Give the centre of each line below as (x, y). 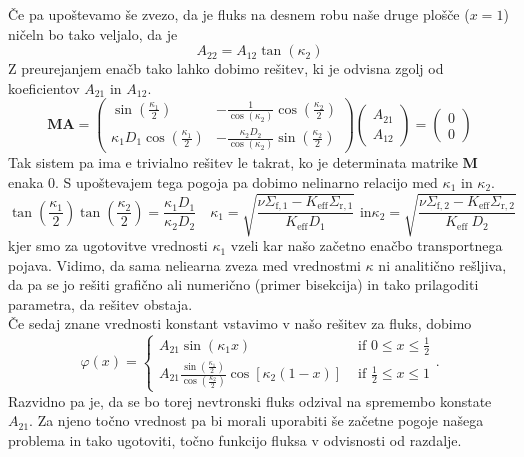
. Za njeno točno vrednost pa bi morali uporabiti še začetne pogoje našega (256, 420)
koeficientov (44, 87)
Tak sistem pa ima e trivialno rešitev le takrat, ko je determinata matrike (233, 162)
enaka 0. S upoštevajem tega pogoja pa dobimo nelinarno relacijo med (223, 181)
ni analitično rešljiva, (442, 264)
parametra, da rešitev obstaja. (100, 303)
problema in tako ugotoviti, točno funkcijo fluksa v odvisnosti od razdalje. (235, 439)
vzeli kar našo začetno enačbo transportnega (366, 245)
